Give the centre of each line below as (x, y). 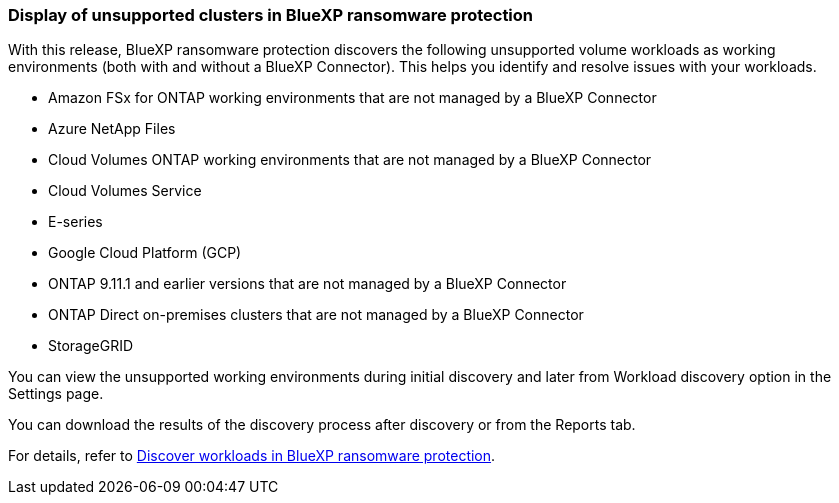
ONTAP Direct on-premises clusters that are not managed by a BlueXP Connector (316, 315)
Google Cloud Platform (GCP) (145, 253)
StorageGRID (91, 346)
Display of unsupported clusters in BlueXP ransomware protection (271, 15)
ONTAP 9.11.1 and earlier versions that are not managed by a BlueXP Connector (307, 284)
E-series (75, 222)
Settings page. (56, 394)
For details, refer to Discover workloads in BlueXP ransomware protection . (252, 456)
